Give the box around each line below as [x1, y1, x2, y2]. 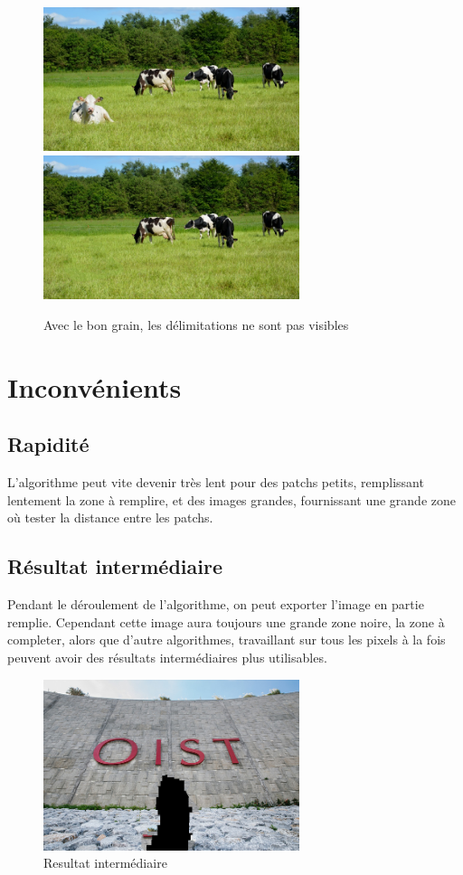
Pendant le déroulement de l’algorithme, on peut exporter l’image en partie [7, 595, 424, 614]
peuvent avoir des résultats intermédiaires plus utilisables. [7, 647, 327, 666]
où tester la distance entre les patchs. [7, 508, 213, 527]
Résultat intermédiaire [7, 552, 223, 580]
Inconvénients [7, 368, 182, 405]
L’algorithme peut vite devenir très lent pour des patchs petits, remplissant [7, 473, 424, 492]
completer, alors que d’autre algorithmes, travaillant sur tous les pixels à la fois [7, 630, 446, 649]
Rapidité [7, 430, 90, 458]
